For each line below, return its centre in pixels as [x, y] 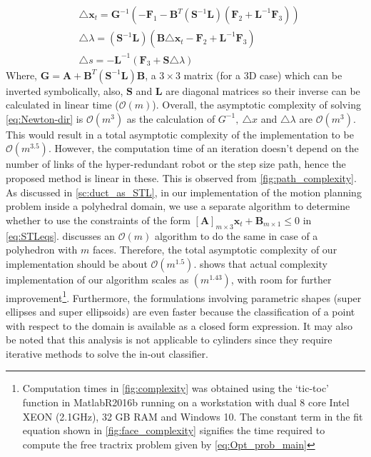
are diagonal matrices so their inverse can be [263, 90]
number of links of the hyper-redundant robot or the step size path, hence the [176, 164]
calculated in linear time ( [62, 105]
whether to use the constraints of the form [98, 220]
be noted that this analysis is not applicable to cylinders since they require [169, 340]
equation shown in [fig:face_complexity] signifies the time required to [174, 430]
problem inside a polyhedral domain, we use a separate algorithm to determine [178, 206]
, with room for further [281, 279]
